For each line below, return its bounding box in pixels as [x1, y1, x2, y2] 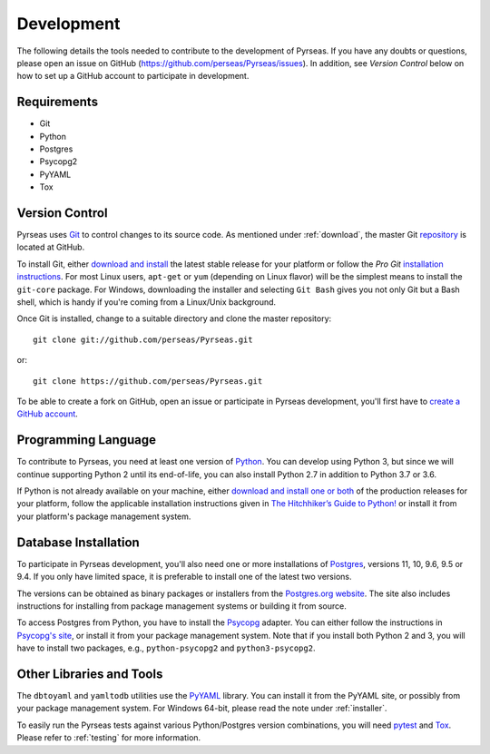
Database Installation [16, 534, 140, 550]
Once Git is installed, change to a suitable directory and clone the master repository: [16, 313, 332, 324]
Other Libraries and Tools [16, 666, 163, 681]
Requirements [16, 94, 99, 110]
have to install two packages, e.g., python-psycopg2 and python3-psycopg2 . [16, 642, 316, 653]
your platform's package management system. [16, 511, 191, 522]
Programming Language [16, 432, 157, 448]
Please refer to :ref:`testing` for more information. [16, 732, 201, 743]
